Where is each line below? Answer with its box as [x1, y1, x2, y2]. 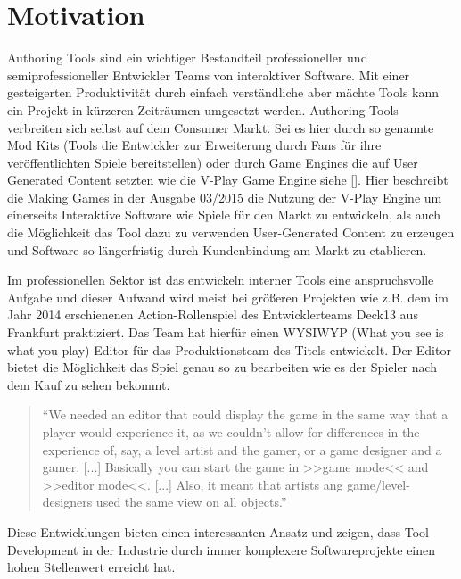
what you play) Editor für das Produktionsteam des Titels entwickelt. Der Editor [7, 340, 451, 359]
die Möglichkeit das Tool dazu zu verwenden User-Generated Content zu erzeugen [7, 223, 455, 242]
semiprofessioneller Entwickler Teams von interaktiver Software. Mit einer [7, 65, 410, 84]
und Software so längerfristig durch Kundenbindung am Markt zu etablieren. [7, 240, 427, 259]
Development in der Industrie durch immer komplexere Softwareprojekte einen [7, 540, 436, 558]
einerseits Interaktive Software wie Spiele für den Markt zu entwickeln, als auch [7, 205, 441, 224]
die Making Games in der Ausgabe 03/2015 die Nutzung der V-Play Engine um [7, 187, 442, 206]
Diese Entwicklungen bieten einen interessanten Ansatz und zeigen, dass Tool [7, 522, 429, 541]
